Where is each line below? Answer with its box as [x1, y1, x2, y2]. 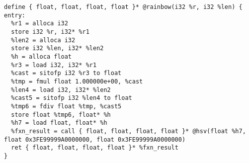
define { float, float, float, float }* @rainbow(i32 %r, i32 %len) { [4, 3, 243, 10]
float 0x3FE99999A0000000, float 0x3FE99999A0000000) [4, 136, 186, 143]
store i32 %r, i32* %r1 [11, 28, 89, 35]
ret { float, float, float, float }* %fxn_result [11, 144, 178, 152]
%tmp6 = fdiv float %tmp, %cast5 [11, 102, 122, 110]
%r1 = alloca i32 [11, 20, 68, 27]
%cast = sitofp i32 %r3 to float [11, 70, 122, 77]
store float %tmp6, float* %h [11, 111, 111, 118]
